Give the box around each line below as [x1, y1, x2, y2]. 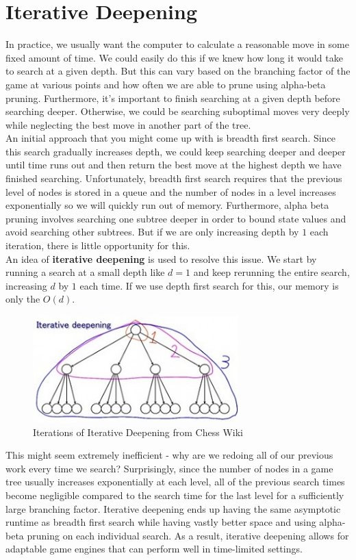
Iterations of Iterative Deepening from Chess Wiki [33, 424, 243, 439]
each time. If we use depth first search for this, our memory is [79, 278, 339, 292]
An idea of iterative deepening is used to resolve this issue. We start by [5, 251, 317, 266]
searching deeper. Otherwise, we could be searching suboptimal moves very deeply [5, 104, 350, 118]
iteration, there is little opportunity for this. [5, 238, 190, 253]
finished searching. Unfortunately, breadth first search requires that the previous [5, 171, 342, 186]
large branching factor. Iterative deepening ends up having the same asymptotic [5, 501, 341, 516]
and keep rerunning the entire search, [193, 265, 350, 279]
